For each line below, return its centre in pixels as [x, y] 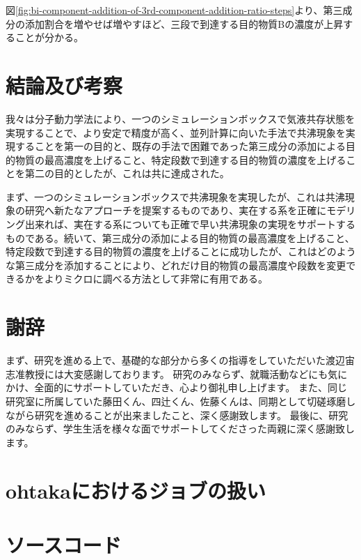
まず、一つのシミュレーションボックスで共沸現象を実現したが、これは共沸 [175, 196]
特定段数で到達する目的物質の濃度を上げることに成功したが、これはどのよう [181, 251]
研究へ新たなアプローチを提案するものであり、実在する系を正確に [176, 210]
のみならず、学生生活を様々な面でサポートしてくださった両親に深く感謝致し [180, 429]
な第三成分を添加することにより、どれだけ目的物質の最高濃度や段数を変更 [176, 265]
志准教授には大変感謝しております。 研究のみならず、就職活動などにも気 [172, 373]
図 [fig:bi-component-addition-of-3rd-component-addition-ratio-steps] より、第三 [174, 10]
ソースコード [64, 544]
